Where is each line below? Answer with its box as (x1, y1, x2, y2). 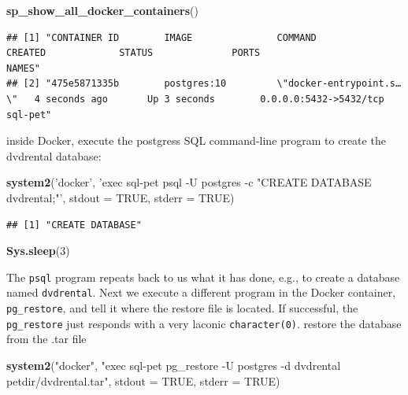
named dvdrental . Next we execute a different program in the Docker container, (6, 284, 396, 301)
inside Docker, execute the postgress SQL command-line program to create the (6, 132, 386, 149)
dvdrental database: (6, 147, 102, 164)
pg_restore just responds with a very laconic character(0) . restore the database (6, 315, 402, 331)
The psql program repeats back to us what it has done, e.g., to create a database (6, 268, 400, 285)
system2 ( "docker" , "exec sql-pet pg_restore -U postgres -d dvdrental (6, 356, 341, 373)
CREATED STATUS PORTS (6, 47, 261, 59)
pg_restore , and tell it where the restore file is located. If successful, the (6, 300, 358, 316)
